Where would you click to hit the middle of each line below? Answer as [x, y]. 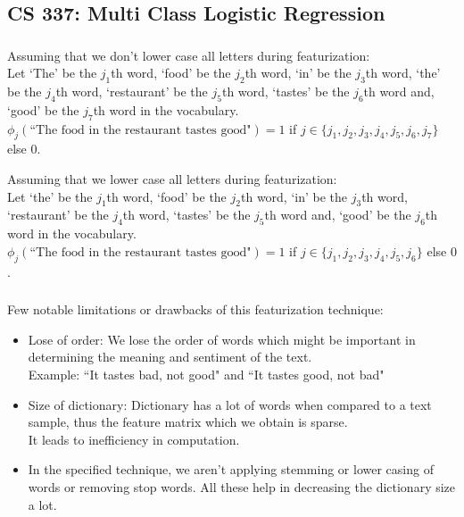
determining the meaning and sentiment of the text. [170, 357]
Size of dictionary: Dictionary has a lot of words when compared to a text [230, 404]
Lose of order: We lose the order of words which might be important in [222, 339]
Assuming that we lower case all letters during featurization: [172, 179]
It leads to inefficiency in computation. [134, 439]
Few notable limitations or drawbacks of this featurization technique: [195, 309]
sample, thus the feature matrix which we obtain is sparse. [188, 422]
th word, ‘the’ [403, 73]
